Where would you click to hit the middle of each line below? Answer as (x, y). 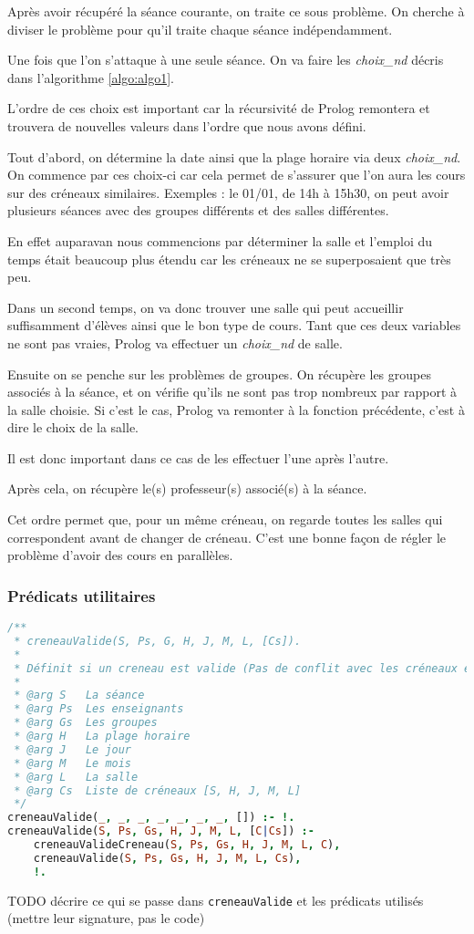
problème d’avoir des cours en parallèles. (120, 555)
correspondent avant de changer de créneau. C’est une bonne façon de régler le (227, 537)
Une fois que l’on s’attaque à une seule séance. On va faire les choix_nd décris (226, 60)
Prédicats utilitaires (82, 595)
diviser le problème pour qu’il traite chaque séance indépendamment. (200, 29)
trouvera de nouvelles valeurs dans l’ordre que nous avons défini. (187, 125)
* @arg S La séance (79, 695)
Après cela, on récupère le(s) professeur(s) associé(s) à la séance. (187, 488)
